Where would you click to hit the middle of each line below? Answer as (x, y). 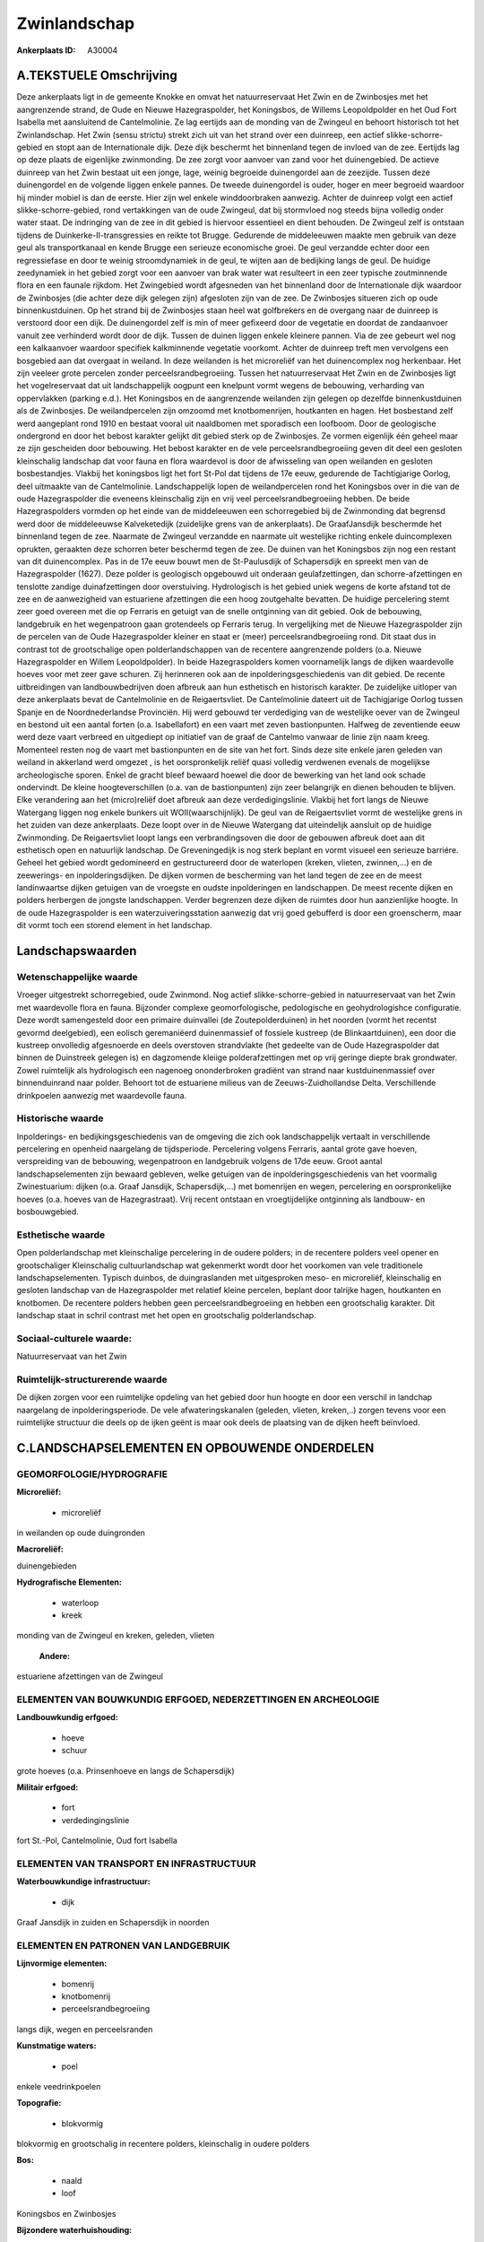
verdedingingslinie (95, 1820)
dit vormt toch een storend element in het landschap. (114, 925)
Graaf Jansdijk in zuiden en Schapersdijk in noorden (113, 1923)
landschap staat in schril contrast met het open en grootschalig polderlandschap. (167, 1316)
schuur (74, 1751)
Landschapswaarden (77, 951)
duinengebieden (47, 1566)
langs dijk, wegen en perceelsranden (85, 2029)
